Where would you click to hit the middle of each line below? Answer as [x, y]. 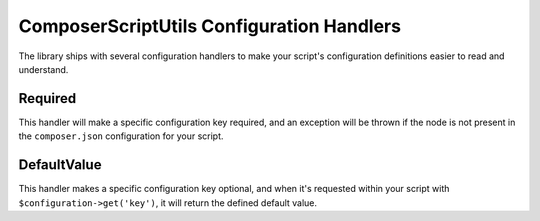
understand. [43, 69]
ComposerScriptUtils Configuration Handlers [210, 26]
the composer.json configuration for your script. [121, 136]
